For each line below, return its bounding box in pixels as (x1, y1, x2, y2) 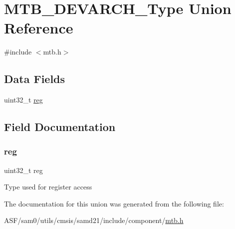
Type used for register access (4, 181, 92, 192)
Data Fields (4, 71, 65, 86)
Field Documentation (4, 119, 116, 134)
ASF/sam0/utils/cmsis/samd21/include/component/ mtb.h (4, 215, 184, 225)
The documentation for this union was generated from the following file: (4, 198, 224, 208)
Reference (4, 17, 73, 38)
